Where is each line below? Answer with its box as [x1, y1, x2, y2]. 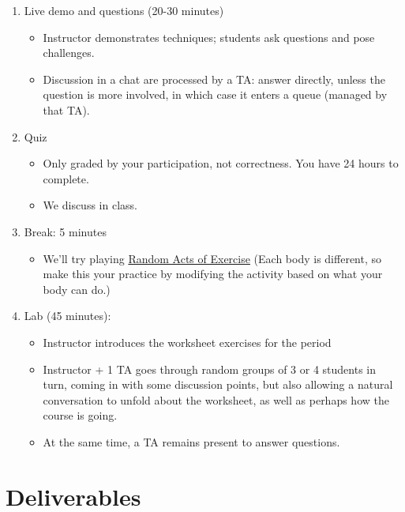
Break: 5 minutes [24, 223, 107, 239]
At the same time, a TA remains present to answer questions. [43, 433, 340, 450]
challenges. [43, 44, 95, 61]
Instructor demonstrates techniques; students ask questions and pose [43, 28, 375, 45]
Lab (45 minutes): [24, 307, 111, 324]
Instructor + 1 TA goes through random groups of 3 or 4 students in [43, 360, 377, 377]
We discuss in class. [43, 197, 137, 213]
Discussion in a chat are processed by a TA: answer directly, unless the [43, 70, 385, 87]
